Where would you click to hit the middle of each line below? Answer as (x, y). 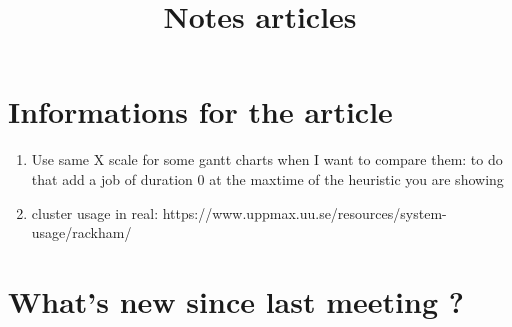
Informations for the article (200, 111)
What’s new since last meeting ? (236, 300)
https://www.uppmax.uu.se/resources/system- (304, 212)
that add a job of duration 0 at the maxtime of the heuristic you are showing (267, 178)
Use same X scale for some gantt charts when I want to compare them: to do (267, 159)
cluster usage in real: (95, 212)
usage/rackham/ (81, 232)
